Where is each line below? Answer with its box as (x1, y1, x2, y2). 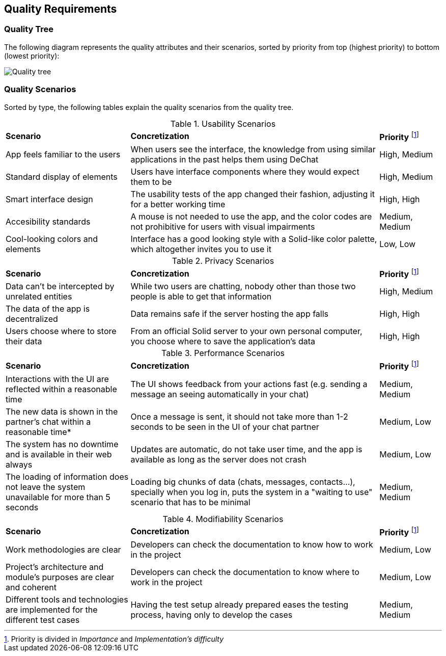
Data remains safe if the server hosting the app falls (130, 309, 329, 319)
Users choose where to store (6, 326, 117, 337)
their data (6, 336, 42, 347)
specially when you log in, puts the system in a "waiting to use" (130, 486, 373, 497)
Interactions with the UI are (6, 373, 109, 384)
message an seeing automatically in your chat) (130, 389, 309, 399)
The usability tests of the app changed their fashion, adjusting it (130, 188, 375, 199)
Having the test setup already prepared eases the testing (130, 599, 349, 610)
